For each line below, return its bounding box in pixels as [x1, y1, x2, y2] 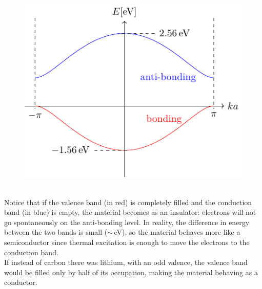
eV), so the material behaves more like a [114, 227, 240, 237]
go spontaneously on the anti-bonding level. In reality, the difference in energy [4, 216, 250, 227]
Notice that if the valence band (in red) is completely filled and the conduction [4, 196, 252, 207]
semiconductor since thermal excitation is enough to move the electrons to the [4, 236, 250, 247]
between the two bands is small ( [4, 227, 108, 237]
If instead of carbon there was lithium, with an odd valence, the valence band [4, 257, 248, 268]
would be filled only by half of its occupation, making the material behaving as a [4, 266, 258, 277]
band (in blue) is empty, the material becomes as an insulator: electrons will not [4, 207, 256, 217]
